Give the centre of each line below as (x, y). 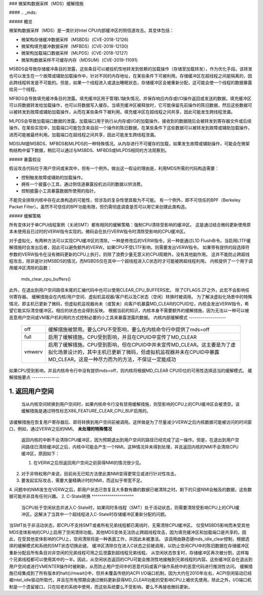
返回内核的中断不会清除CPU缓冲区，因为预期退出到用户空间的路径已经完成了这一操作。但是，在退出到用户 (128, 440)
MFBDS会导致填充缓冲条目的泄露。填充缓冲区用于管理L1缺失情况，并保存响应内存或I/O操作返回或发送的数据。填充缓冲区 (130, 98)
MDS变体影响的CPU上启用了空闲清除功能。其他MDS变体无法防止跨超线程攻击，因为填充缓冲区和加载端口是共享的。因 (128, 532)
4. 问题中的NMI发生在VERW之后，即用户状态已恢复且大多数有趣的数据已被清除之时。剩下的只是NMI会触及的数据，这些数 (131, 489)
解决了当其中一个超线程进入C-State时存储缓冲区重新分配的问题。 (103, 514)
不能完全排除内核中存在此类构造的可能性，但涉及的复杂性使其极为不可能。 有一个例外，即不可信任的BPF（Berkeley (125, 200)
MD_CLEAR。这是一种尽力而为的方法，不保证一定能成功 (112, 360)
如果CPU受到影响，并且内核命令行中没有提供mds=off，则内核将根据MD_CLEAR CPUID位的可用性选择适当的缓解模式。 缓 (131, 370)
